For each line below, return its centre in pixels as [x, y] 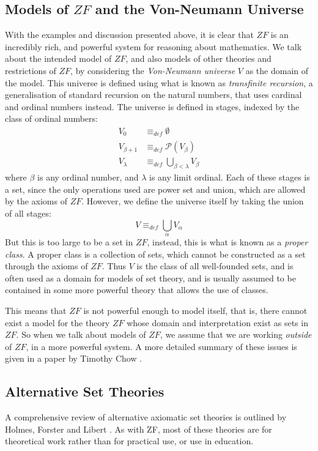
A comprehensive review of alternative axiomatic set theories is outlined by [146, 417]
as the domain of [277, 70]
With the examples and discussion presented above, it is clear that [129, 35]
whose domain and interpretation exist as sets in [217, 322]
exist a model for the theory [57, 322]
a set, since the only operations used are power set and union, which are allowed [155, 189]
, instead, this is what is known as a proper [227, 242]
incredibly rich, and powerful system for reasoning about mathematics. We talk [153, 46]
